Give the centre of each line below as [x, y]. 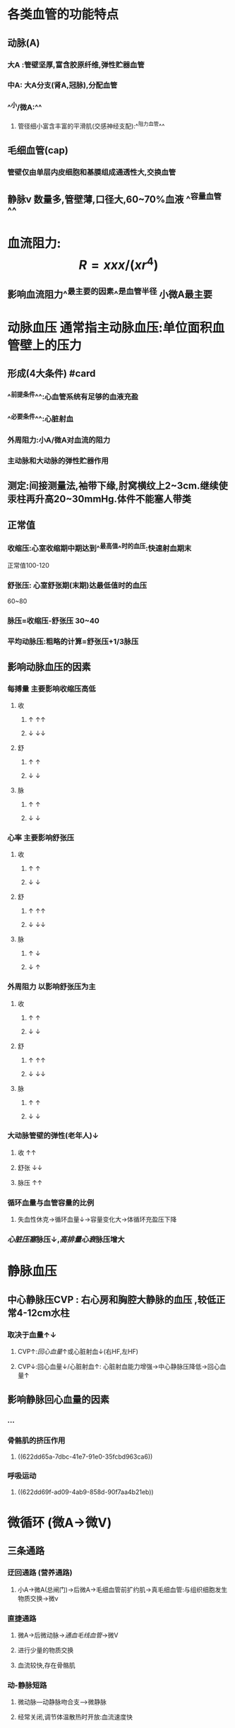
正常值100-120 [28, 566]
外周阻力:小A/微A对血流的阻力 [59, 440]
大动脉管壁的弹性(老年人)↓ [53, 1136]
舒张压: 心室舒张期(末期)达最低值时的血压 [77, 585]
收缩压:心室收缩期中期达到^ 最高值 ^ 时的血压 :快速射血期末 [100, 548]
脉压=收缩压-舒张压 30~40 [54, 621]
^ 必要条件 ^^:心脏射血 [41, 419]
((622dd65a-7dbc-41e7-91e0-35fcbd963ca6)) [85, 1456]
